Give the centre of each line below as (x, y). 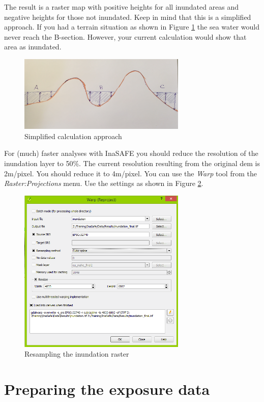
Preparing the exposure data (107, 388)
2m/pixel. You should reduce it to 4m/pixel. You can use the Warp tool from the (130, 173)
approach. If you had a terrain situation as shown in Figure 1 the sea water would (132, 27)
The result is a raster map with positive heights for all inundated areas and (122, 7)
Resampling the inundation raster (77, 354)
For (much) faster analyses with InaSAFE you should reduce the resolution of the (131, 153)
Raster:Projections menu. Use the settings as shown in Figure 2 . (104, 183)
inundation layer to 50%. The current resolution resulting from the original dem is (132, 163)
